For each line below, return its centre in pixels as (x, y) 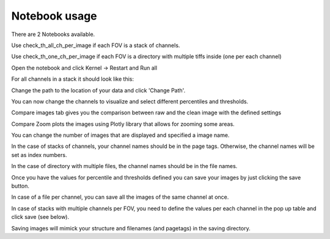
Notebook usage (54, 16)
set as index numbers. (39, 155)
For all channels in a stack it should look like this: (73, 79)
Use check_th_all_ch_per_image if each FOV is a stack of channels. (96, 45)
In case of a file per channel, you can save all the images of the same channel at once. (120, 197)
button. (20, 186)
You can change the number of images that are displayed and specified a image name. (120, 135)
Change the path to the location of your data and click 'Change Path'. (98, 90)
